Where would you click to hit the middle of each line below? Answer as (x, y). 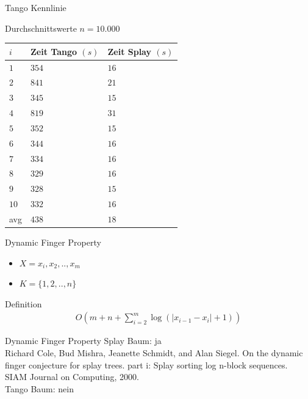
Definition (23, 303)
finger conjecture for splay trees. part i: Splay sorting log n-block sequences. (146, 364)
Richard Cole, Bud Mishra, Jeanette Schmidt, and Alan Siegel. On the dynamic (154, 353)
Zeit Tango (54, 51)
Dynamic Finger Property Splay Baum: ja (83, 341)
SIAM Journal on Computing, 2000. (72, 377)
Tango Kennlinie (36, 7)
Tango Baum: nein (39, 388)
